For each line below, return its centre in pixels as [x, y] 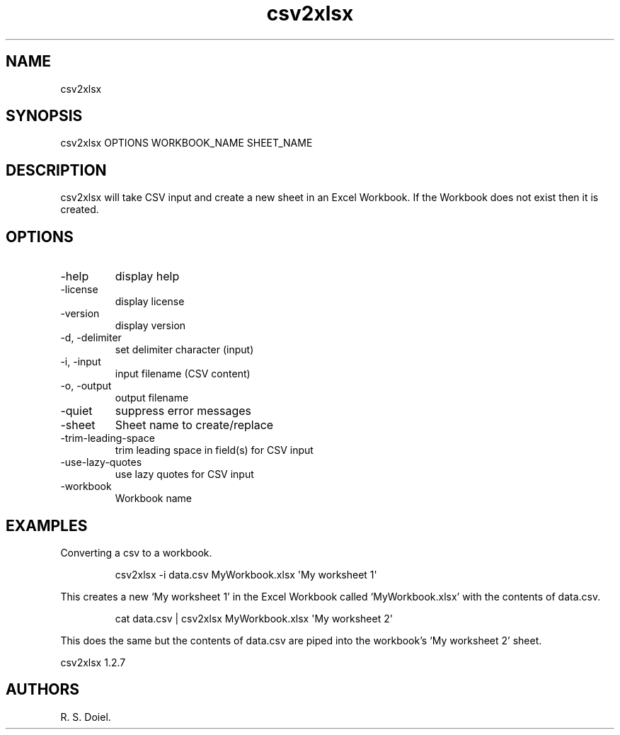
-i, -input [81, 362]
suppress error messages [183, 411]
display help [147, 277]
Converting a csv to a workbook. [136, 552]
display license [150, 302]
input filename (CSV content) [183, 374]
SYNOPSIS [44, 116]
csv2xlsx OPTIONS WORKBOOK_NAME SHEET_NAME [186, 143]
